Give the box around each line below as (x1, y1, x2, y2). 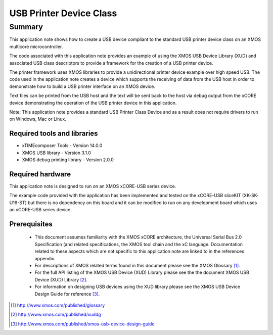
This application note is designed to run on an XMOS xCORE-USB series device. (9, 183, 176, 189)
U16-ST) (9, 200, 27, 206)
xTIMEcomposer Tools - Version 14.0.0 (22, 142, 103, 149)
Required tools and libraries (9, 129, 98, 138)
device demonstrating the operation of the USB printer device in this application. (9, 100, 177, 106)
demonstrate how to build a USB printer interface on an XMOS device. (9, 83, 155, 89)
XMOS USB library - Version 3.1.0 (22, 150, 91, 156)
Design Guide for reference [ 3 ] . (34, 291, 100, 297)
